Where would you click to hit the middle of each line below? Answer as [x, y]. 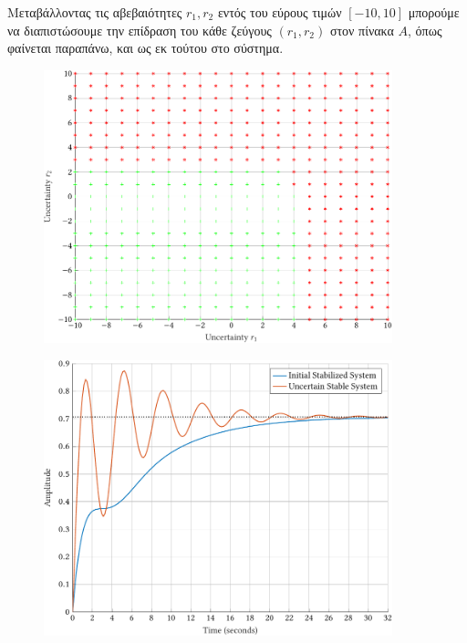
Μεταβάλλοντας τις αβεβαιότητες [95, 12]
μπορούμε [434, 12]
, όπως [425, 30]
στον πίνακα [362, 30]
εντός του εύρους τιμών [280, 12]
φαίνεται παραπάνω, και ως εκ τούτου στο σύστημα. [145, 48]
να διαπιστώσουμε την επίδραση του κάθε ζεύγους [140, 30]
